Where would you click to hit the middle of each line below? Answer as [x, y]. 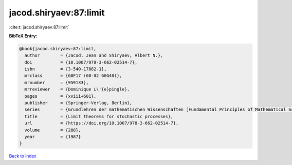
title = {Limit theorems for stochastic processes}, [99, 116]
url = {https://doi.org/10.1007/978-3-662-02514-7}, [101, 123]
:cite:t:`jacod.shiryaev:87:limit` [39, 27]
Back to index [23, 156]
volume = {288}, [53, 130]
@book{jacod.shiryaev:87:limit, [58, 49]
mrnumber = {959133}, [57, 82]
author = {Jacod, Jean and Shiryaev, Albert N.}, [94, 55]
